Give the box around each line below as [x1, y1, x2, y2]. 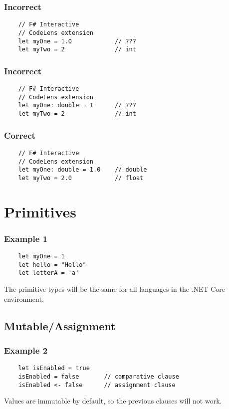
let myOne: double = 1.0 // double [18, 166, 147, 174]
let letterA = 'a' [18, 269, 79, 277]
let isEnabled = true [18, 365, 90, 372]
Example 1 [4, 232, 48, 244]
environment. [4, 293, 44, 304]
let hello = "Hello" [18, 261, 86, 268]
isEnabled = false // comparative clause [18, 373, 179, 380]
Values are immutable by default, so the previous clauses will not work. [4, 396, 222, 406]
